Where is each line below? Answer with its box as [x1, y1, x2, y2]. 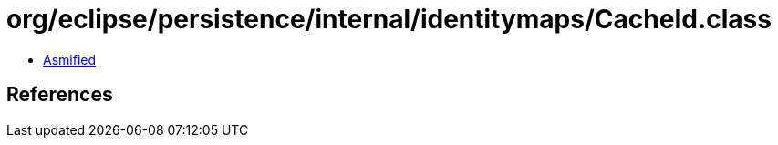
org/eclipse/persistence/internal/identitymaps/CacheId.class [6, 4, 772, 35]
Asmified [43, 51, 97, 67]
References [6, 83, 113, 107]
